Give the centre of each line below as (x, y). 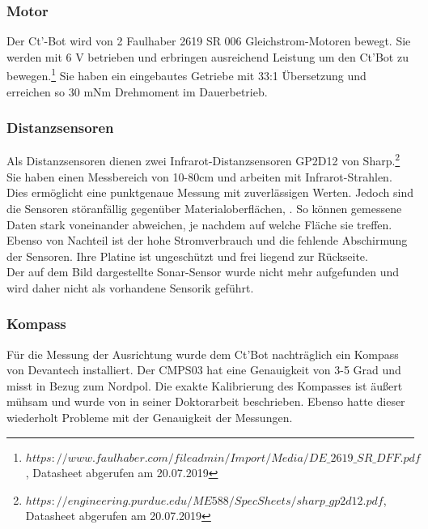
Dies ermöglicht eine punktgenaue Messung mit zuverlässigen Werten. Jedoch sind (210, 192)
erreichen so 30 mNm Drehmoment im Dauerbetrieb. (137, 91)
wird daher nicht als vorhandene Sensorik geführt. (130, 287)
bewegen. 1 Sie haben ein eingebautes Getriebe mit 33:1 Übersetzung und (186, 75)
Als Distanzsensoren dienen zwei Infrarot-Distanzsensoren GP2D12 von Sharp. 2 (203, 160)
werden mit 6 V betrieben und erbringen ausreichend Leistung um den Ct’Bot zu (208, 56)
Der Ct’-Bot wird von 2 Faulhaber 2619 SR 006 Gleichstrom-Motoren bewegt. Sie (209, 41)
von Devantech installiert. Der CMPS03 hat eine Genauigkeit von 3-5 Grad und (204, 370)
